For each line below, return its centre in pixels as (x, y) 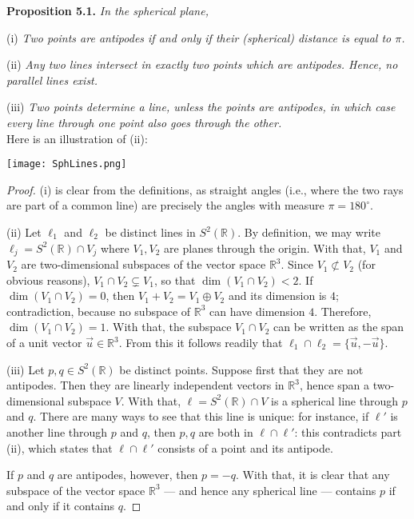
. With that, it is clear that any (312, 475)
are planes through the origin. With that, (265, 248)
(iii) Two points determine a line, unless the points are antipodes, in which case (201, 107)
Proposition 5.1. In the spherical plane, (107, 10)
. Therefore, (343, 311)
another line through (57, 431)
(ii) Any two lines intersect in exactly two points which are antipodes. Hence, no (202, 64)
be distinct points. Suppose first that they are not (241, 369)
